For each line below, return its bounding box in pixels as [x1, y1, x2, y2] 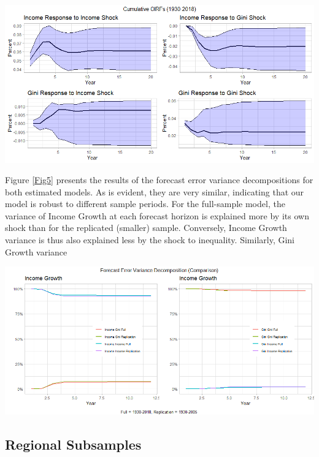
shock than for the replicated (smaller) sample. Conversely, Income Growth [5, 221, 287, 234]
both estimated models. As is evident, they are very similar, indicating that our [5, 185, 304, 198]
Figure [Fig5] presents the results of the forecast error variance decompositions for [5, 173, 313, 186]
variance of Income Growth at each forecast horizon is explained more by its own [5, 209, 309, 222]
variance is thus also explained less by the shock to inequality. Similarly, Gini [5, 233, 294, 246]
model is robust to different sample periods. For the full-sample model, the [5, 197, 285, 210]
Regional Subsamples [5, 434, 142, 453]
